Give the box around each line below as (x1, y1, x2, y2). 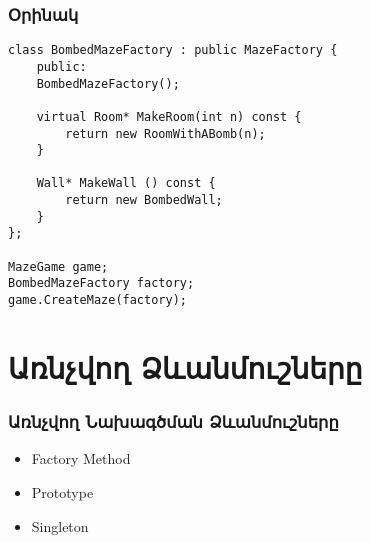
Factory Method (31, 448, 131, 469)
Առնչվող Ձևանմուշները (8, 346, 363, 387)
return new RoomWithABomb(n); (65, 126, 266, 141)
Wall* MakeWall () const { (36, 176, 216, 191)
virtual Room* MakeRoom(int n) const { (36, 109, 302, 124)
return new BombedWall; (65, 193, 223, 208)
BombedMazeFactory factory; (8, 276, 195, 291)
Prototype (31, 481, 94, 502)
